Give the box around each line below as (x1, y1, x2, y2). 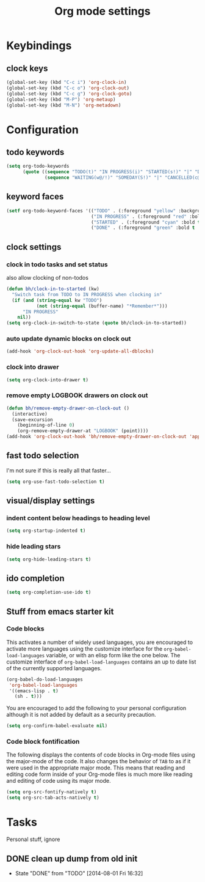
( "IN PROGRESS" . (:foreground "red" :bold (90, 213, 203, 220)
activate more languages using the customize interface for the (6, 645, 163, 652)
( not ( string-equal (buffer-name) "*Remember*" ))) (36, 303, 168, 309)
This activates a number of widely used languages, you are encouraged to (6, 638, 193, 646)
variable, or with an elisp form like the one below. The (46, 651, 181, 659)
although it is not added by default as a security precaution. (6, 711, 157, 719)
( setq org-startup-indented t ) (6, 528, 86, 534)
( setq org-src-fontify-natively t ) (6, 789, 97, 795)
